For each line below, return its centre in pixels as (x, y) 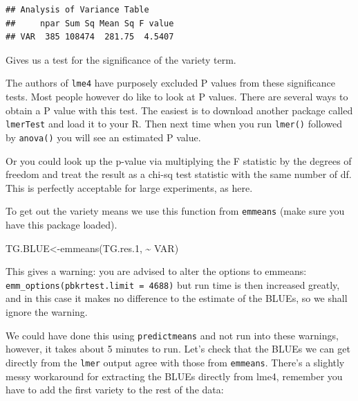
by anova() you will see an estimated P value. (103, 137)
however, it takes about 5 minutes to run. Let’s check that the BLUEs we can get (178, 349)
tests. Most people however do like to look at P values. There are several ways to (177, 97)
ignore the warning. (47, 312)
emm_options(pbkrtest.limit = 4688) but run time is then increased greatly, (173, 284)
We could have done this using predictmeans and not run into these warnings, (172, 335)
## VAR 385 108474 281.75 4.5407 (90, 37)
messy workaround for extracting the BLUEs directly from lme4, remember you (174, 376)
